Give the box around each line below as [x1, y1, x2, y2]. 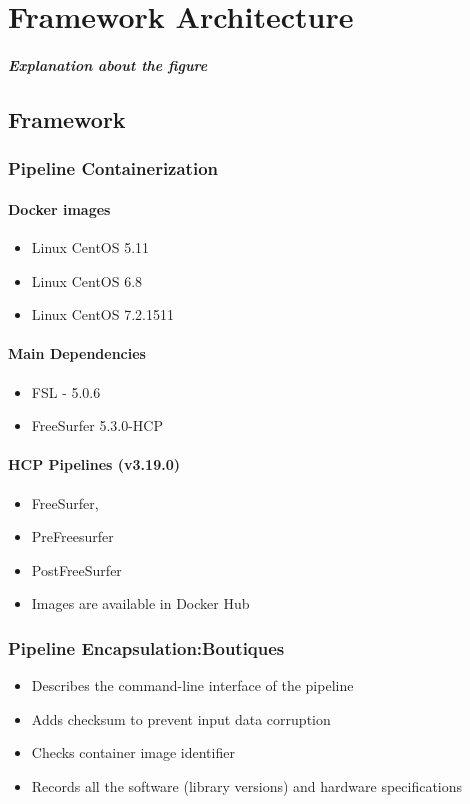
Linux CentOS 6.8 [31, 270, 143, 291]
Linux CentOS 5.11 [31, 236, 150, 257]
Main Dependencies [8, 343, 146, 364]
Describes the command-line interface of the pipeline [31, 675, 354, 696]
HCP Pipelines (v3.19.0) [8, 454, 180, 475]
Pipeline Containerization [8, 156, 219, 181]
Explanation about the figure [8, 54, 208, 75]
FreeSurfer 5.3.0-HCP [31, 415, 163, 436]
